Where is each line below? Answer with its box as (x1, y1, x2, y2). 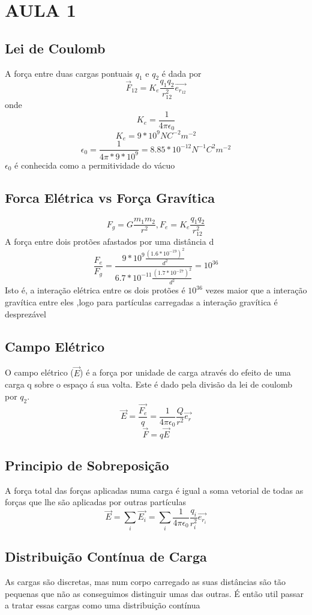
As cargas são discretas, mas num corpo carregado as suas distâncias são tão (5, 575, 286, 587)
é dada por (161, 67, 202, 79)
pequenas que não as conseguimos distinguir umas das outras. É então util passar (5, 587, 304, 599)
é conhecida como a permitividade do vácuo (14, 158, 175, 171)
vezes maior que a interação (205, 284, 307, 296)
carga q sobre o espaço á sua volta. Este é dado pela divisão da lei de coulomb (5, 378, 292, 391)
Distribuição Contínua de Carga (5, 547, 207, 566)
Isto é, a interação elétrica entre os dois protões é (5, 284, 185, 296)
